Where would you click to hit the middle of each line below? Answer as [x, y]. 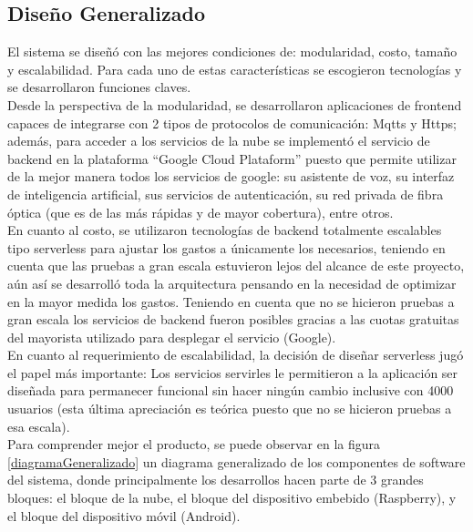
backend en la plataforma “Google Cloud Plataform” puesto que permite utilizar [232, 158]
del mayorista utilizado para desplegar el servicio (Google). [172, 337]
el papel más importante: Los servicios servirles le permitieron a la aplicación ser [233, 372]
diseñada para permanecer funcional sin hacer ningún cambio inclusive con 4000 [231, 390]
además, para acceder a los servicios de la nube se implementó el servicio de [219, 141]
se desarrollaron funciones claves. [99, 87]
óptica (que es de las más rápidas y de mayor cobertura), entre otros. [201, 212]
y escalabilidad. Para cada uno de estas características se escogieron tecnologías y [235, 69]
